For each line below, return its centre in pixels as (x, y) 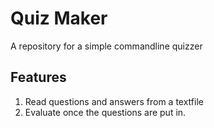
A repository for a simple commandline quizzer (106, 46)
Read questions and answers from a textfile (114, 101)
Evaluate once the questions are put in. (105, 112)
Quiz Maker (59, 18)
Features (38, 77)
